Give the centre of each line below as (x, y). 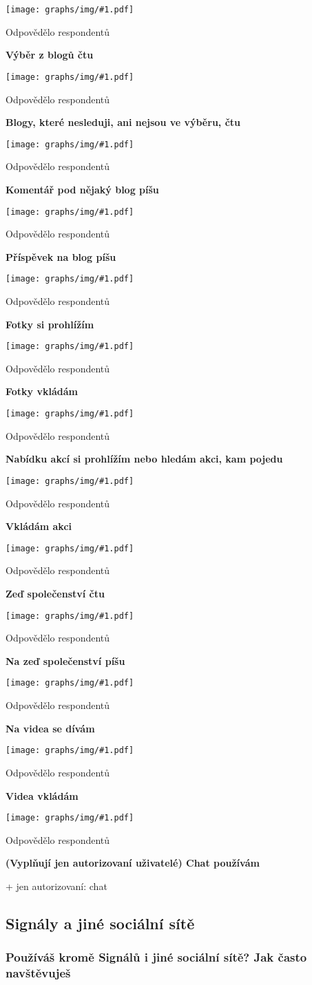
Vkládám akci (39, 526)
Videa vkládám (42, 795)
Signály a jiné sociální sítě (100, 923)
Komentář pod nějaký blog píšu (82, 189)
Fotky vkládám (42, 391)
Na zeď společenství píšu (65, 660)
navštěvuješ (38, 973)
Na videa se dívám (50, 728)
